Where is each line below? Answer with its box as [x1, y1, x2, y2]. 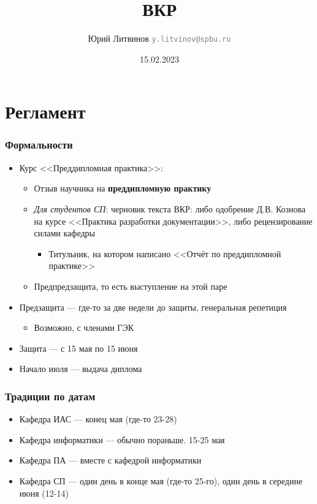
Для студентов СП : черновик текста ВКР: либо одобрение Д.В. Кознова [34, 202, 306, 215]
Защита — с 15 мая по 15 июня [19, 341, 138, 354]
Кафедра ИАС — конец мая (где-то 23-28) [19, 413, 177, 425]
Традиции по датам [5, 388, 96, 403]
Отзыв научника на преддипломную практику [34, 182, 212, 195]
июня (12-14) [19, 486, 69, 499]
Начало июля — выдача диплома [19, 362, 142, 375]
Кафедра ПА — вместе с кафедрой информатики [19, 454, 202, 467]
